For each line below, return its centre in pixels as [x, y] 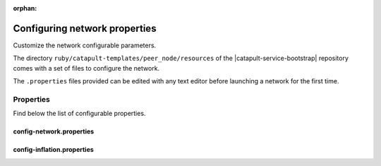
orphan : [25, 8]
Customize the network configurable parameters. [85, 45]
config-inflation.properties [54, 150]
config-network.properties [54, 131]
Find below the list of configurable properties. [79, 114]
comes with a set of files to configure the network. [86, 68]
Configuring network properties [85, 28]
